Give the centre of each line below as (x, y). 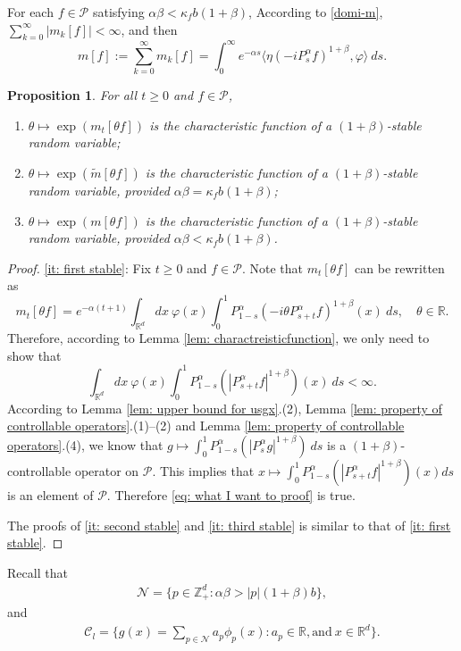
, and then (149, 29)
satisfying (118, 12)
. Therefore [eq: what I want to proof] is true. (231, 494)
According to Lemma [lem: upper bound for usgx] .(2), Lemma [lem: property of (225, 408)
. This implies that (203, 470)
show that (34, 355)
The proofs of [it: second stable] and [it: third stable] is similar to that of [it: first (229, 525)
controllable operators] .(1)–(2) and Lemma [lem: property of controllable (206, 426)
